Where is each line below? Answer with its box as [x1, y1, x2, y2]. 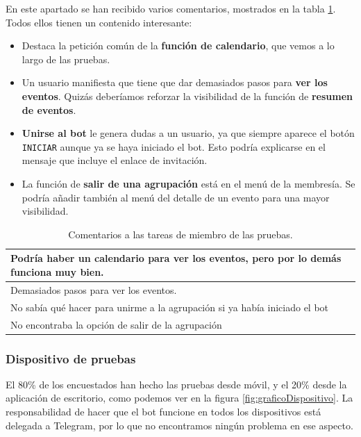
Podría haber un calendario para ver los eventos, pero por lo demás [10, 251, 342, 265]
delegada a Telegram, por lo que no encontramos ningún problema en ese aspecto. [6, 418, 353, 432]
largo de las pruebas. [22, 51, 110, 66]
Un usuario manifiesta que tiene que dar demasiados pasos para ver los [22, 75, 328, 90]
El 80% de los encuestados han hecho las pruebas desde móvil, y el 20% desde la [6, 377, 347, 391]
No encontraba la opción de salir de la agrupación [10, 317, 222, 331]
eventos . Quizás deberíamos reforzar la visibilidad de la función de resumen [22, 88, 353, 103]
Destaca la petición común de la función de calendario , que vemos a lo [22, 38, 335, 53]
